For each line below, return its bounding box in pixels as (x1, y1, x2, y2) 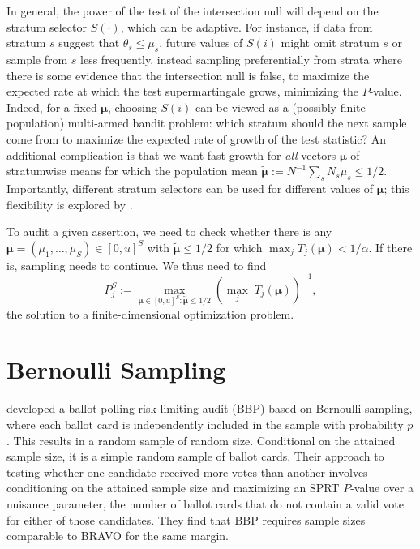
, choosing (107, 98, 157, 115)
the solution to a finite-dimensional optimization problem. (6, 305, 294, 322)
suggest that (58, 34, 120, 51)
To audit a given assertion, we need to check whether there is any (6, 223, 332, 240)
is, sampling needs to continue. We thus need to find (6, 256, 267, 273)
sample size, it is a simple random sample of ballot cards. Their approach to (6, 448, 384, 465)
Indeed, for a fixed (6, 98, 97, 115)
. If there (368, 238, 413, 255)
